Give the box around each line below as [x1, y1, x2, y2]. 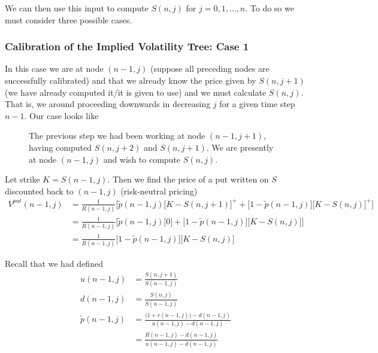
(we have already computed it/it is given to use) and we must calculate [5, 86, 267, 98]
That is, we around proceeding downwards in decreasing [5, 98, 210, 110]
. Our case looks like [24, 109, 99, 121]
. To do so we [245, 2, 294, 14]
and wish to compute [103, 153, 181, 165]
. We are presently [206, 141, 274, 153]
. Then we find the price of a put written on [107, 173, 269, 185]
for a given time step [219, 98, 295, 110]
